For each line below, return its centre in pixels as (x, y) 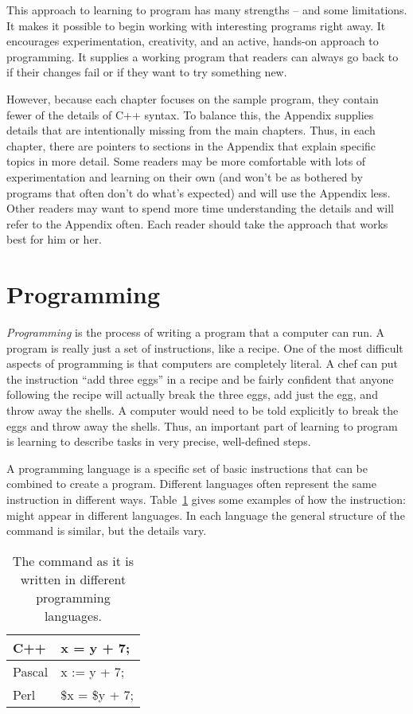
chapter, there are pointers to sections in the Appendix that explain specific (191, 145)
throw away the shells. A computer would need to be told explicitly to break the (203, 410)
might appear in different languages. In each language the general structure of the (206, 515)
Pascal (31, 671)
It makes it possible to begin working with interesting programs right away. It (196, 25)
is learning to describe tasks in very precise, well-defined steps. (159, 441)
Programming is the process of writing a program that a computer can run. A (196, 332)
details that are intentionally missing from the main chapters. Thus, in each (191, 130)
